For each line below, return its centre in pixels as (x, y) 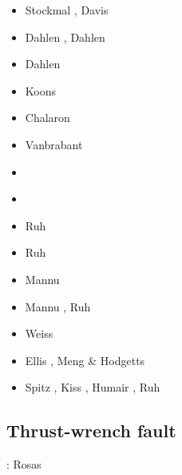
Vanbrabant (54, 144)
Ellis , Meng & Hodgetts (85, 360)
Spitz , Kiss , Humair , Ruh (93, 387)
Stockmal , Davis (67, 10)
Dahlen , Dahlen (65, 37)
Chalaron (47, 118)
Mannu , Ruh (58, 306)
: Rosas (24, 464)
